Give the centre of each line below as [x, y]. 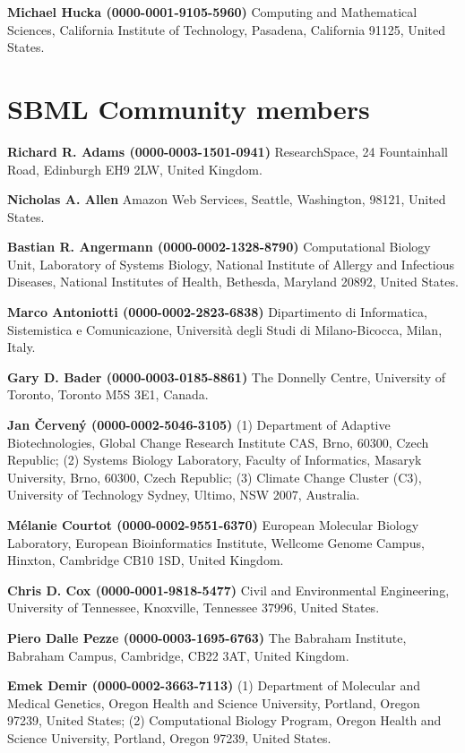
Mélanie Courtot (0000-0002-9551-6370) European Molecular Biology [213, 525]
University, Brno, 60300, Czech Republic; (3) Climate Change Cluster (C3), [215, 477]
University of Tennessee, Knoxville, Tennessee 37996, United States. [194, 608]
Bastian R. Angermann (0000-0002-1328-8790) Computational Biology [219, 247]
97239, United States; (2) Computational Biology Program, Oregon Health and [224, 720]
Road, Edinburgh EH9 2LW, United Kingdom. [135, 169]
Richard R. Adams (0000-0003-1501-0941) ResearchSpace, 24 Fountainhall [228, 151]
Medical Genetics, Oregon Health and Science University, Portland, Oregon [214, 702]
